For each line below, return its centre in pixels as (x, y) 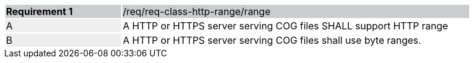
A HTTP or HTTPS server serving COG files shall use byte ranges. (272, 40)
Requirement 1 (39, 11)
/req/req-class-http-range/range (197, 11)
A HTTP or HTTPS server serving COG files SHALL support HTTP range (285, 26)
